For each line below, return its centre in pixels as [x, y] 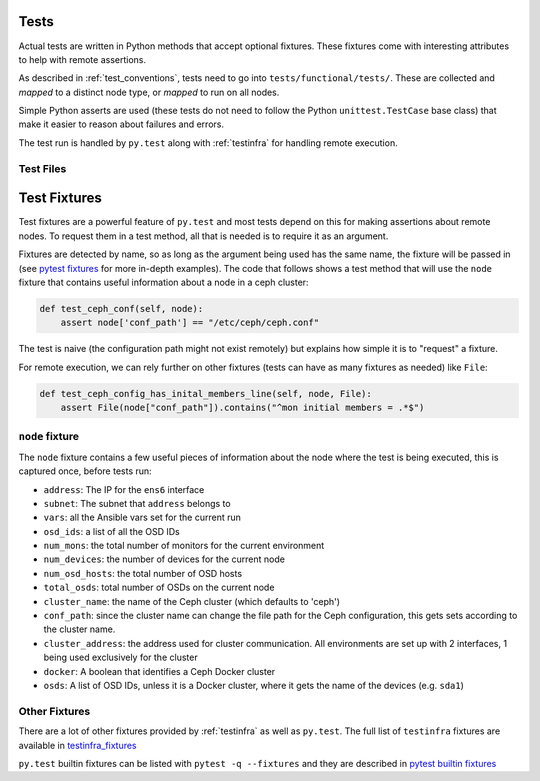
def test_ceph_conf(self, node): [121, 308]
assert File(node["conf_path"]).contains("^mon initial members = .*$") [242, 408]
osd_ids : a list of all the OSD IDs [111, 531]
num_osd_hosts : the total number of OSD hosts [143, 573]
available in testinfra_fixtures [77, 745]
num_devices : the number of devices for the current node [164, 559]
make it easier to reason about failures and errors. [121, 124]
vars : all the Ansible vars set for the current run [142, 517]
